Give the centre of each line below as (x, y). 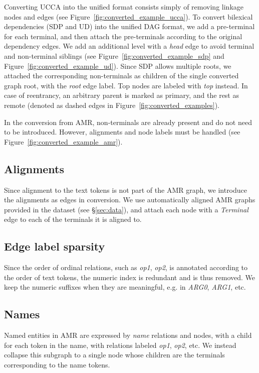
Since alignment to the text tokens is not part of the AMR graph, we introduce (126, 190)
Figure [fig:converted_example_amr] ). (63, 141)
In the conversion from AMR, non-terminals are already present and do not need (128, 122)
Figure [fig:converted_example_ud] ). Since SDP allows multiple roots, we (118, 66)
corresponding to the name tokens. (57, 364)
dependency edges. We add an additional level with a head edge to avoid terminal (129, 46)
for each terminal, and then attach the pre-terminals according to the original (123, 36)
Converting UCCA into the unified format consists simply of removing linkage (124, 7)
